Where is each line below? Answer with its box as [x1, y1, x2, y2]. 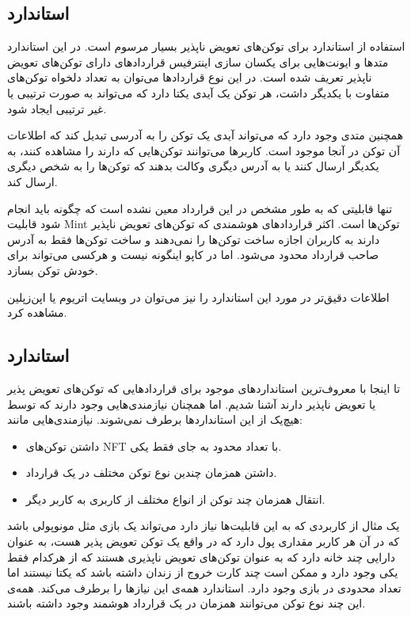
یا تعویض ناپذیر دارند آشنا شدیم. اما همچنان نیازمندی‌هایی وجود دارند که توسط [7, 395, 376, 412]
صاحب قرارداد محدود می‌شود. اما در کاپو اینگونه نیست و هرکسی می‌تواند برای [7, 246, 379, 263]
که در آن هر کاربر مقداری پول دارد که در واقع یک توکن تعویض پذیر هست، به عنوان [7, 533, 400, 550]
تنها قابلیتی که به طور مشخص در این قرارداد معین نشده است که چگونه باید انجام [7, 200, 393, 216]
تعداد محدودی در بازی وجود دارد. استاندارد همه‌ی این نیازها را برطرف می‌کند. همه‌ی [7, 579, 401, 596]
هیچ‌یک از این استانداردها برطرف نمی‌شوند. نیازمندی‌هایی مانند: [7, 411, 303, 428]
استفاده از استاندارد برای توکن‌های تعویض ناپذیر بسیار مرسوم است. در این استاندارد [7, 38, 405, 55]
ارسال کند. [7, 173, 58, 189]
